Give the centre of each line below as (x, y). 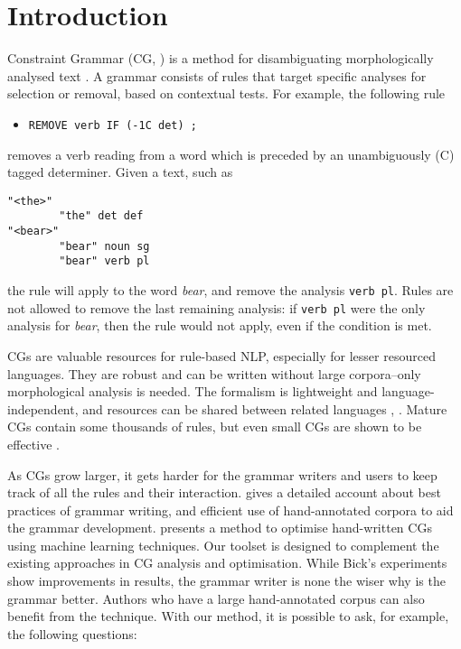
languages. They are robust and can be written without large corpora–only (214, 373)
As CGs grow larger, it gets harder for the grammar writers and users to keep (222, 474)
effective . (33, 444)
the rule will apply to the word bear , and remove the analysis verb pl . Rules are (230, 290)
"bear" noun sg (104, 246)
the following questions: (72, 633)
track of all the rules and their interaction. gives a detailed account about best (224, 492)
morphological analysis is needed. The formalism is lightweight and (193, 391)
